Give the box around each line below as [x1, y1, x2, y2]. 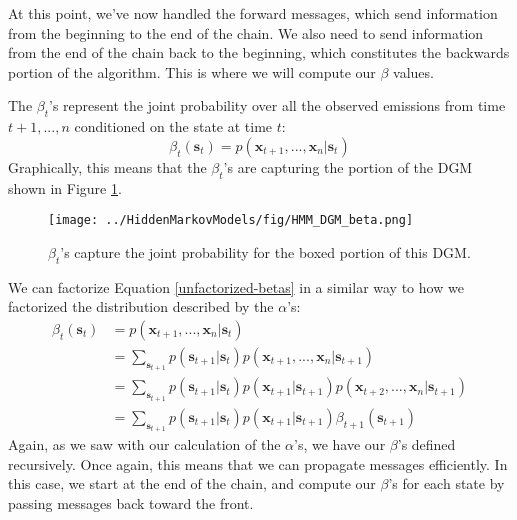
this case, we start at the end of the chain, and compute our [8, 473, 376, 494]
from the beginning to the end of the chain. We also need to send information [8, 22, 484, 43]
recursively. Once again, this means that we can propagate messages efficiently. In [8, 453, 508, 474]
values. [393, 61, 434, 82]
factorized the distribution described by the [8, 296, 274, 317]
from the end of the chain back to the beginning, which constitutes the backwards [8, 42, 510, 63]
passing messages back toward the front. [8, 493, 254, 514]
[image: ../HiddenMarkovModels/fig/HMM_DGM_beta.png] [48, 213, 414, 228]
